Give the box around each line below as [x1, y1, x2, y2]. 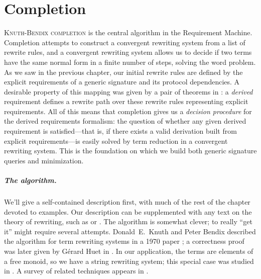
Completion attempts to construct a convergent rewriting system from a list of [4, 37, 245, 47]
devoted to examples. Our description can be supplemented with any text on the [4, 206, 252, 217]
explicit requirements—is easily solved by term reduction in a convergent [4, 135, 228, 146]
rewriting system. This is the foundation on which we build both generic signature [4, 145, 257, 156]
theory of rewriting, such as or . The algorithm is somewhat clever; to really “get [4, 216, 252, 227]
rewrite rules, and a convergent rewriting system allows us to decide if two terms [4, 47, 252, 57]
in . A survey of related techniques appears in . [4, 265, 149, 276]
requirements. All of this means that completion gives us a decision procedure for [4, 106, 252, 116]
